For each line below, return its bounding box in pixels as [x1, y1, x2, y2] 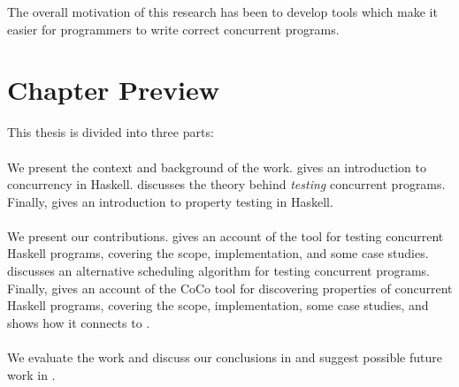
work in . [7, 365, 56, 383]
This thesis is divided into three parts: [7, 123, 214, 141]
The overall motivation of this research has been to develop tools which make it [7, 3, 438, 20]
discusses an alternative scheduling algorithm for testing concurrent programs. [7, 262, 430, 280]
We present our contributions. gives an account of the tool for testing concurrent [7, 226, 444, 245]
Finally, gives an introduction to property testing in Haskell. [7, 192, 333, 210]
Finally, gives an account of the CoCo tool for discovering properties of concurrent [7, 278, 453, 297]
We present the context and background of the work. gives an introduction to [7, 157, 426, 176]
